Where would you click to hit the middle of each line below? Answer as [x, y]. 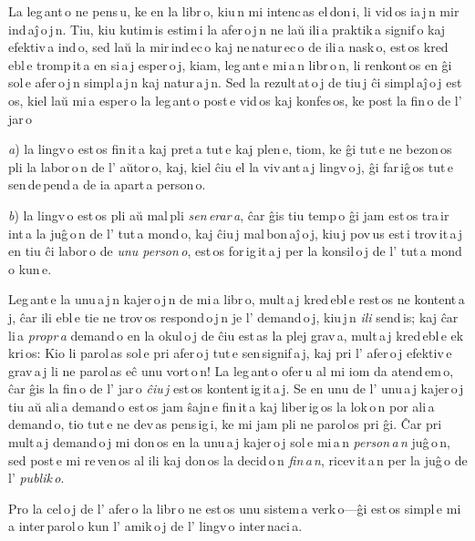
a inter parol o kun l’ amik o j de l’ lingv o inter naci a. [155, 526]
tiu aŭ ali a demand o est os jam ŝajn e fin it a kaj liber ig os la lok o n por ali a [222, 406]
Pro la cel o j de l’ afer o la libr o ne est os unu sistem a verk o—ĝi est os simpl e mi [235, 508]
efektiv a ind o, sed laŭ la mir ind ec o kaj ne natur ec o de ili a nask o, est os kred [228, 47]
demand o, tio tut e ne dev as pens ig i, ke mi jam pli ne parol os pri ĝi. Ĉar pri [225, 424]
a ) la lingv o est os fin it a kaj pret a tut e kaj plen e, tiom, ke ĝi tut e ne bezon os [230, 149]
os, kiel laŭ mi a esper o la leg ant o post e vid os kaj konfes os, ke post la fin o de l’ [235, 100]
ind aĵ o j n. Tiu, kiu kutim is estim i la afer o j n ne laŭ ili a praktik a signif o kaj [227, 29]
